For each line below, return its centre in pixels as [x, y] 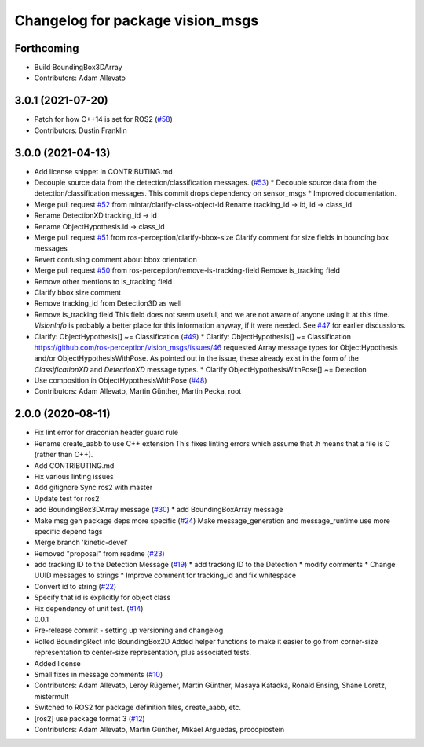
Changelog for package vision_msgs [137, 20]
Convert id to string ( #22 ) [75, 586]
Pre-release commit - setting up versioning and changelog [129, 630]
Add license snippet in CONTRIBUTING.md [103, 171]
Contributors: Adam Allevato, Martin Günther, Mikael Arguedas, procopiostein [159, 729]
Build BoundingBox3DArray [78, 68]
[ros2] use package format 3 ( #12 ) [90, 718]
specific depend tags [68, 531]
